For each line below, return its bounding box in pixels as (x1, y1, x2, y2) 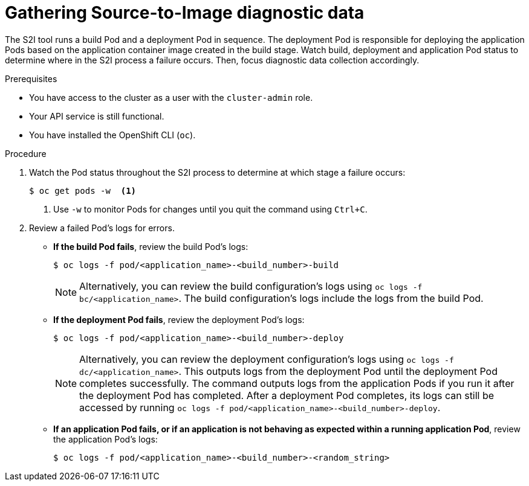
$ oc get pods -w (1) (29, 185, 137, 196)
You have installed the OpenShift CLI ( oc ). (29, 129, 196, 140)
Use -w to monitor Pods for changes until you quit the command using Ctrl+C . (53, 203, 368, 214)
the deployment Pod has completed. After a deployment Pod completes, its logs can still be (79, 389, 495, 401)
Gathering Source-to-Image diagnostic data (5, 2, 365, 23)
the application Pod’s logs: (53, 433, 158, 444)
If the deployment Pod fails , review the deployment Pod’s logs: (53, 314, 305, 325)
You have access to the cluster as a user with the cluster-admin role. (29, 92, 313, 103)
